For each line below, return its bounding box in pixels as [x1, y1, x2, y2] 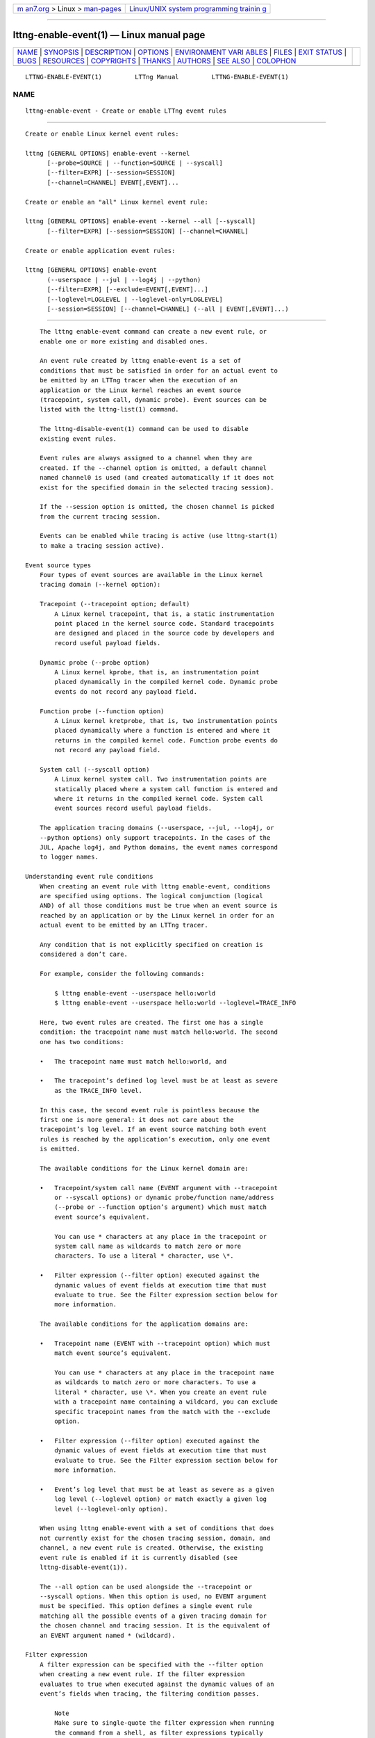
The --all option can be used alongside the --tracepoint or [39, 1582, 253, 1591]
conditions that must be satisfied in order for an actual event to [39, 366, 278, 375]
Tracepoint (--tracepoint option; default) [39, 600, 190, 608]
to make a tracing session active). [39, 542, 165, 549]
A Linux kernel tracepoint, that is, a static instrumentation [54, 610, 274, 618]
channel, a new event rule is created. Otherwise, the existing [39, 1544, 263, 1552]
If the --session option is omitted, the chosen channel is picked [39, 503, 274, 511]
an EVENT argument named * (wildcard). [39, 1631, 176, 1639]
